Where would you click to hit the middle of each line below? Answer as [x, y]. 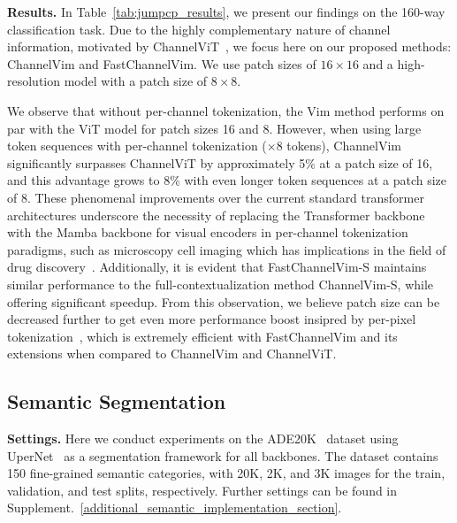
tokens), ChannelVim [344, 146]
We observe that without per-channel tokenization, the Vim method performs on [226, 110]
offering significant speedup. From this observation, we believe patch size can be [224, 301]
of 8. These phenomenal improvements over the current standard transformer [216, 197]
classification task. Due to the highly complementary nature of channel [199, 29]
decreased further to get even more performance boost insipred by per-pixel [212, 319]
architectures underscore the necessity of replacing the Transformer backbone [216, 215]
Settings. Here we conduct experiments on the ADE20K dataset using [203, 438]
